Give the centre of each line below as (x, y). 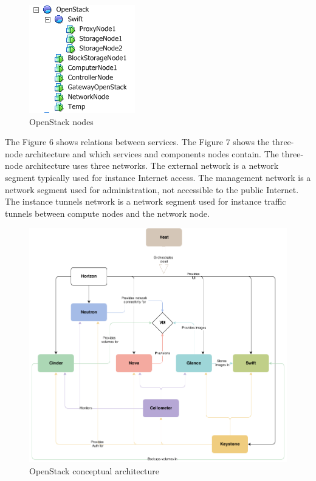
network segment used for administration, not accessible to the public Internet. (152, 189)
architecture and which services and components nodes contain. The (152, 153)
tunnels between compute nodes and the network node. (107, 213)
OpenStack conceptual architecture (94, 470)
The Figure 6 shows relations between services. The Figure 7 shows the (137, 142)
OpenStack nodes (61, 121)
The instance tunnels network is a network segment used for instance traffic (146, 201)
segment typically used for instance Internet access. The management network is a (158, 177)
